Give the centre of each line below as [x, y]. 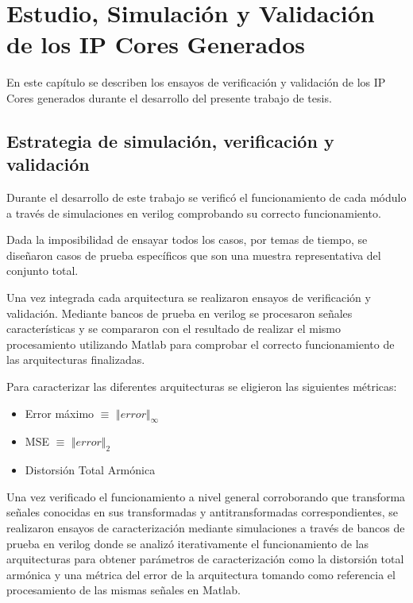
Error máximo [60, 413]
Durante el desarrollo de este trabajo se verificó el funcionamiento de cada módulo [206, 197]
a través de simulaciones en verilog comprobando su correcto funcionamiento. [194, 213]
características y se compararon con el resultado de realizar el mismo [174, 329]
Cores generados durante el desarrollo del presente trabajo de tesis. [169, 97]
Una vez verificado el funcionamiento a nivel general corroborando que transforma [206, 496]
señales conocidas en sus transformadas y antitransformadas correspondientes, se [203, 512]
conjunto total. [42, 271]
